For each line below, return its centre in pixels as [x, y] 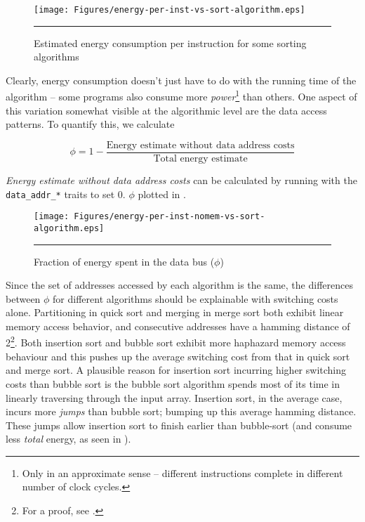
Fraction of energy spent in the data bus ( [124, 261]
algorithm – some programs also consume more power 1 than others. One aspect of [181, 96]
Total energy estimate [200, 158]
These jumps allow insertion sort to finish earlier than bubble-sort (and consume [179, 425]
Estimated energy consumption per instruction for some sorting [170, 43]
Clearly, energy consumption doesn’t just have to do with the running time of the [181, 80]
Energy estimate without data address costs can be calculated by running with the [181, 180]
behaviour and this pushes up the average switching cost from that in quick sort [178, 356]
